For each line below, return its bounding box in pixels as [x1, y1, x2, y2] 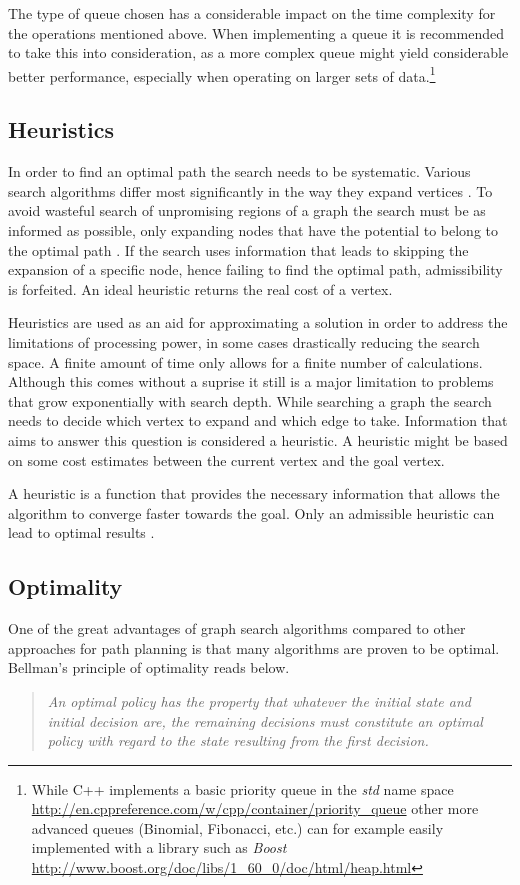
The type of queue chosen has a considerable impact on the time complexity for [8, 3, 496, 23]
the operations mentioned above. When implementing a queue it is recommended [8, 22, 505, 43]
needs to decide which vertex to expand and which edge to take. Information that [8, 410, 508, 431]
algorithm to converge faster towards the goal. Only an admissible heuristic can [8, 502, 495, 523]
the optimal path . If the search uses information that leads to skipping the [8, 239, 469, 260]
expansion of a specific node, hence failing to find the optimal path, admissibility [8, 259, 503, 280]
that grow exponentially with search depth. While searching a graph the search [8, 390, 492, 411]
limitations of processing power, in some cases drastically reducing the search [8, 331, 480, 352]
